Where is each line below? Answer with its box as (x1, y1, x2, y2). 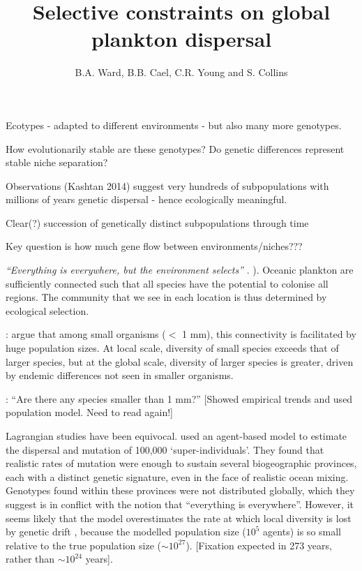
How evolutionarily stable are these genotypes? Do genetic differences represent (6, 141, 345, 156)
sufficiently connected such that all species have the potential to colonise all (6, 276, 329, 290)
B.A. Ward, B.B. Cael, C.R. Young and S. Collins (75, 65, 288, 80)
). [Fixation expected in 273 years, (186, 537, 332, 552)
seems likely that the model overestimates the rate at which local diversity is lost (6, 510, 352, 525)
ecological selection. (6, 303, 89, 318)
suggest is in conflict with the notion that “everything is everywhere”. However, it (6, 496, 354, 511)
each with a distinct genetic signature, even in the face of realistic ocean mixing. (6, 469, 349, 484)
